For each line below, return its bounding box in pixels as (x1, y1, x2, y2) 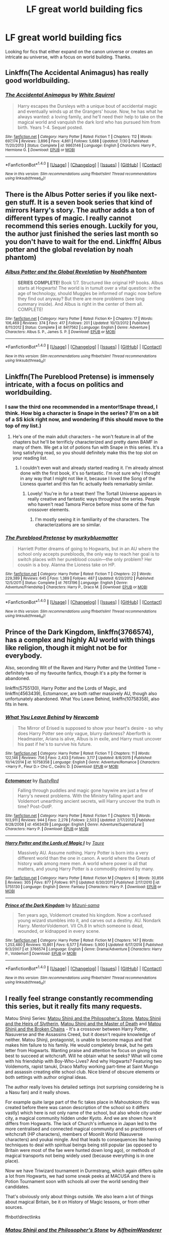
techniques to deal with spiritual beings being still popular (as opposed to (5, 1142, 157, 1148)
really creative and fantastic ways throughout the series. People (27, 496, 160, 502)
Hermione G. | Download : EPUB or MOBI (5, 147, 75, 152)
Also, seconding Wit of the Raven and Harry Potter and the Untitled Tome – (5, 665, 160, 671)
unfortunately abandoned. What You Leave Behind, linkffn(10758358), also (5, 696, 160, 702)
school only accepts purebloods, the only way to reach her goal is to (17, 551, 160, 557)
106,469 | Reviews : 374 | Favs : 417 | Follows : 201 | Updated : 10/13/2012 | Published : (5, 321, 150, 326)
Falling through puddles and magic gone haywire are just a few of (17, 787, 153, 794)
